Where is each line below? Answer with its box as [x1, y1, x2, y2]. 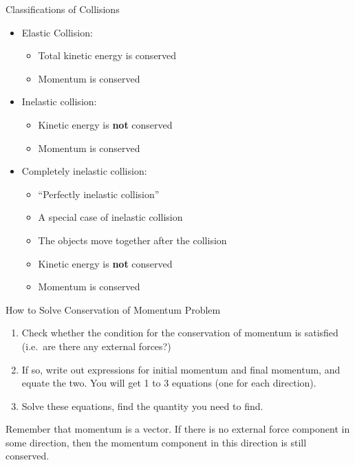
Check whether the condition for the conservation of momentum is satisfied [21, 325, 338, 340]
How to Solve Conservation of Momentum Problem [6, 302, 221, 316]
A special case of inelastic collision [38, 210, 183, 224]
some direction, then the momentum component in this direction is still [6, 435, 307, 449]
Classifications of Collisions [6, 2, 120, 16]
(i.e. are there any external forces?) [21, 338, 171, 353]
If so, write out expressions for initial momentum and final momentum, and [21, 362, 341, 376]
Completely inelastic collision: [21, 164, 147, 178]
